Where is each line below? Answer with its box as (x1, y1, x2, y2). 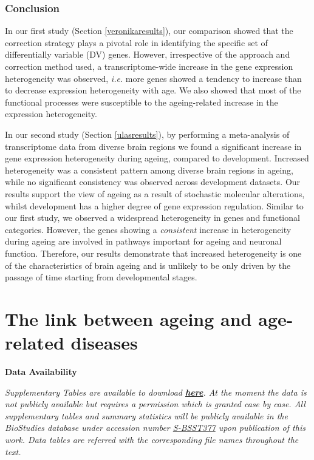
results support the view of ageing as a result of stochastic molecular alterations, (5, 187, 305, 200)
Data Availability (5, 365, 77, 377)
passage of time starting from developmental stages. (5, 271, 197, 283)
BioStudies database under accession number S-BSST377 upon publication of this (5, 421, 305, 434)
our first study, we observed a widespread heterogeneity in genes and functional (5, 211, 300, 224)
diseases (70, 330, 138, 355)
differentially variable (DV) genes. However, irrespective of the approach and (5, 48, 290, 61)
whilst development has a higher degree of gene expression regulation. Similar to (5, 199, 304, 212)
